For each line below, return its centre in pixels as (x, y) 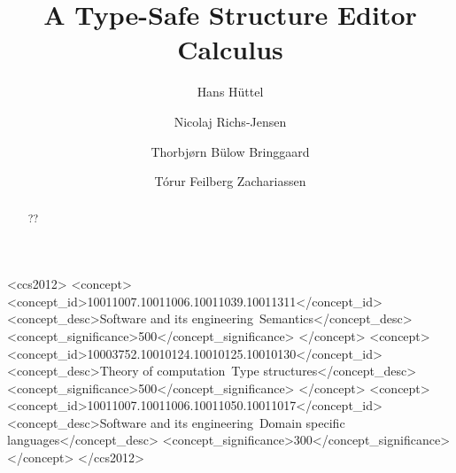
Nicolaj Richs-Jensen (230, 121)
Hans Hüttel (230, 92)
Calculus (230, 49)
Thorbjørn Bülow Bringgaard (230, 151)
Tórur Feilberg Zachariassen (230, 181)
